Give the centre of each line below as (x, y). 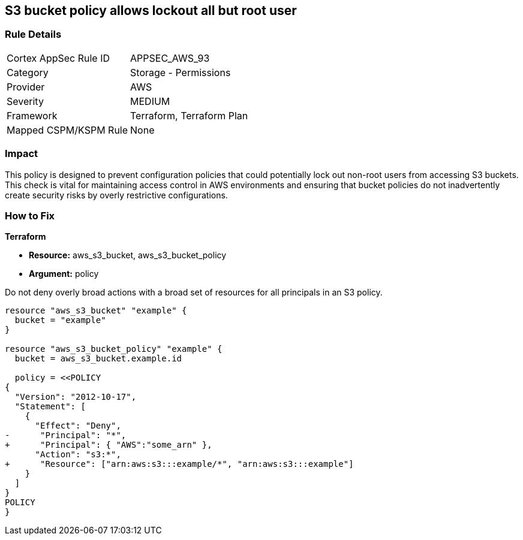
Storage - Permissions (181, 72)
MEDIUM (150, 101)
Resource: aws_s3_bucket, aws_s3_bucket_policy (128, 255)
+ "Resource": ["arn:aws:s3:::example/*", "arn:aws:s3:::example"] (179, 464)
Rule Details (33, 34)
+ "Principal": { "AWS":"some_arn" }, (109, 445)
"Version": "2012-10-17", (76, 397)
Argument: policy (64, 274)
